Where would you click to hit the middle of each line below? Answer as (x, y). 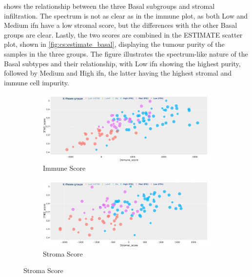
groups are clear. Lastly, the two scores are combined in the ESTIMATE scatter (123, 34)
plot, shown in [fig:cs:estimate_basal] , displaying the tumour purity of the (114, 44)
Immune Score (64, 168)
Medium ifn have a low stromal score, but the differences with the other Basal (121, 25)
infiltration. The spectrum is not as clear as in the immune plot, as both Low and (126, 15)
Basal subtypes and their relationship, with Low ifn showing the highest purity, (122, 63)
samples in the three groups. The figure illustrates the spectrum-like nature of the (126, 53)
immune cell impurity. (37, 82)
